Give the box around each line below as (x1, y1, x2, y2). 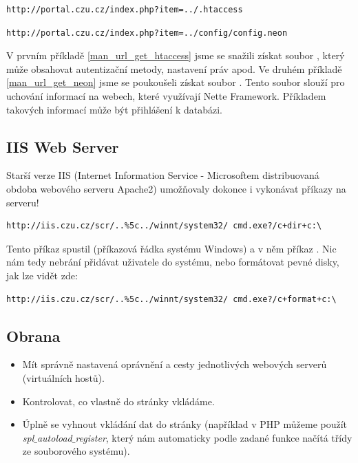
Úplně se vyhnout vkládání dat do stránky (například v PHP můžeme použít (22, 417, 348, 431)
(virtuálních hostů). (22, 370, 105, 385)
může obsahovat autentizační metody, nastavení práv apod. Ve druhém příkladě (6, 61, 342, 76)
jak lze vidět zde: (6, 268, 78, 282)
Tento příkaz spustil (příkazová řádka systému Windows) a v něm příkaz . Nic (6, 241, 337, 255)
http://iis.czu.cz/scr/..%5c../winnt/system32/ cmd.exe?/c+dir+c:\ (6, 221, 322, 231)
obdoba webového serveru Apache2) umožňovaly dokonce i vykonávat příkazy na (6, 181, 346, 195)
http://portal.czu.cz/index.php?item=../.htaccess (6, 5, 243, 14)
